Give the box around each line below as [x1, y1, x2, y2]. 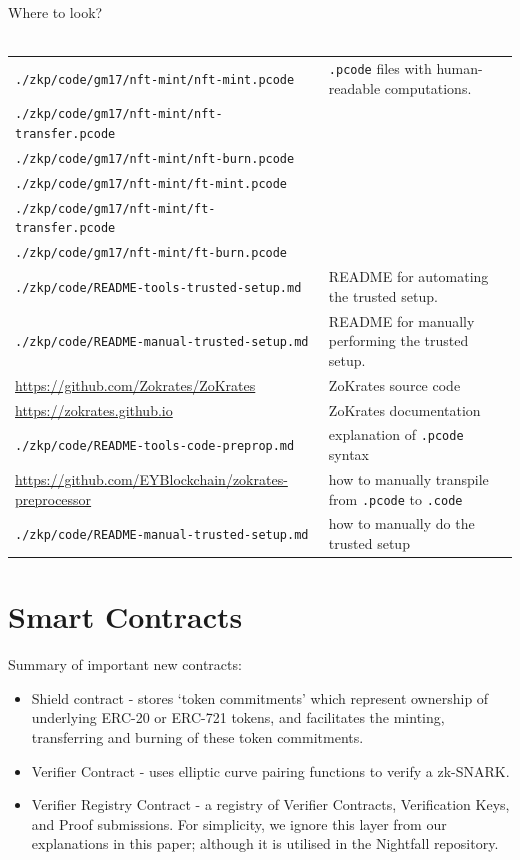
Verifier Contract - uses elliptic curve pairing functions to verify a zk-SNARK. [31, 760, 510, 781]
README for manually [328, 310, 475, 331]
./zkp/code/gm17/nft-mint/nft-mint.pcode [15, 72, 295, 87]
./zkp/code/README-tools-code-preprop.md [15, 439, 295, 454]
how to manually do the [328, 513, 475, 534]
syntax [328, 444, 369, 465]
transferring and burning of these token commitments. [31, 727, 364, 748]
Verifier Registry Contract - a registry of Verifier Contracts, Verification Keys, [31, 794, 510, 815]
